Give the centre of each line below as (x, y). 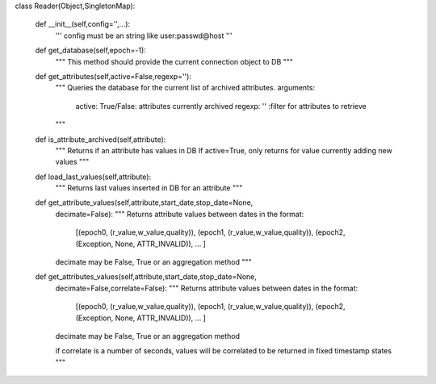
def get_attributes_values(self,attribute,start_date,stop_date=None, (146, 277)
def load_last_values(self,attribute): (93, 177)
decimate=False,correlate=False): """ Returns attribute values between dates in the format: (207, 288)
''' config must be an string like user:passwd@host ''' (144, 35)
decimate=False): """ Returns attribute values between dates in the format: (180, 214)
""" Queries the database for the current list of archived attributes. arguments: (185, 88)
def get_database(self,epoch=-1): (91, 50)
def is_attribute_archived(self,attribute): (101, 139)
